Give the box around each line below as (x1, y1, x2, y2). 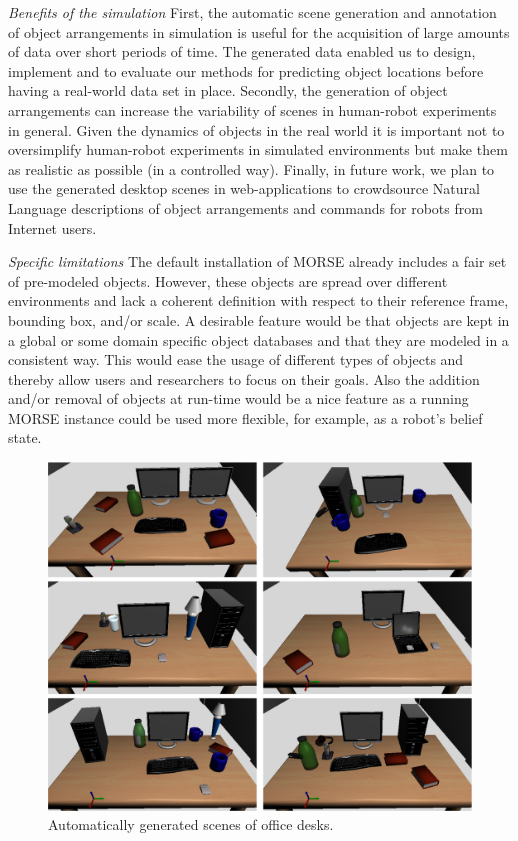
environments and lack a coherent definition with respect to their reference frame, (8, 290, 509, 311)
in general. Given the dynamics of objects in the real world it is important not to (8, 119, 505, 140)
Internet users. (8, 217, 97, 238)
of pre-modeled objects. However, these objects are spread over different (8, 270, 448, 291)
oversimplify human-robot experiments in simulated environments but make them (8, 139, 508, 160)
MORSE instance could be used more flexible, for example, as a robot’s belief (8, 407, 483, 428)
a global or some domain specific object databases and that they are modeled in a (8, 329, 509, 350)
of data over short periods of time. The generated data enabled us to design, (8, 41, 476, 62)
